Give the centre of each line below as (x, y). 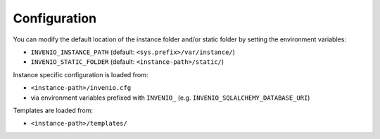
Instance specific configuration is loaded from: (81, 74)
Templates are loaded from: (53, 110)
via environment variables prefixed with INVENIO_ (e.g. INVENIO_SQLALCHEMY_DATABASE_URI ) (170, 98)
